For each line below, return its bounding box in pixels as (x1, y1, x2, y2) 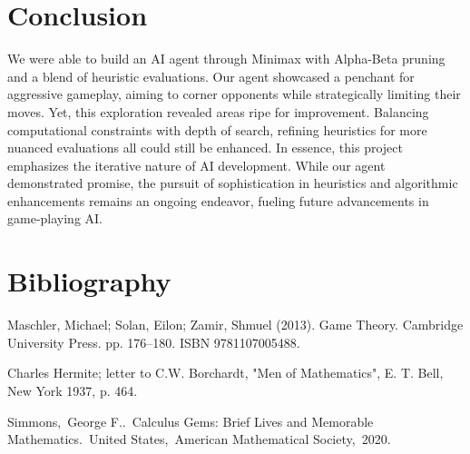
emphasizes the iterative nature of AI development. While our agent (7, 155, 386, 174)
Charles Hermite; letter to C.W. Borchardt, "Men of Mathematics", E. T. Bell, (7, 363, 444, 382)
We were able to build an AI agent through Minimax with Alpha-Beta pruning (7, 49, 446, 68)
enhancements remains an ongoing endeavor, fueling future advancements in (7, 191, 429, 210)
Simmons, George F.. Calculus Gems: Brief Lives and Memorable (7, 411, 374, 430)
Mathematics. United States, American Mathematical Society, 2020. (7, 429, 391, 449)
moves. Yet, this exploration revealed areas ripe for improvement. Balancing (7, 102, 429, 121)
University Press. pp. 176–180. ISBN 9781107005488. (7, 332, 300, 351)
